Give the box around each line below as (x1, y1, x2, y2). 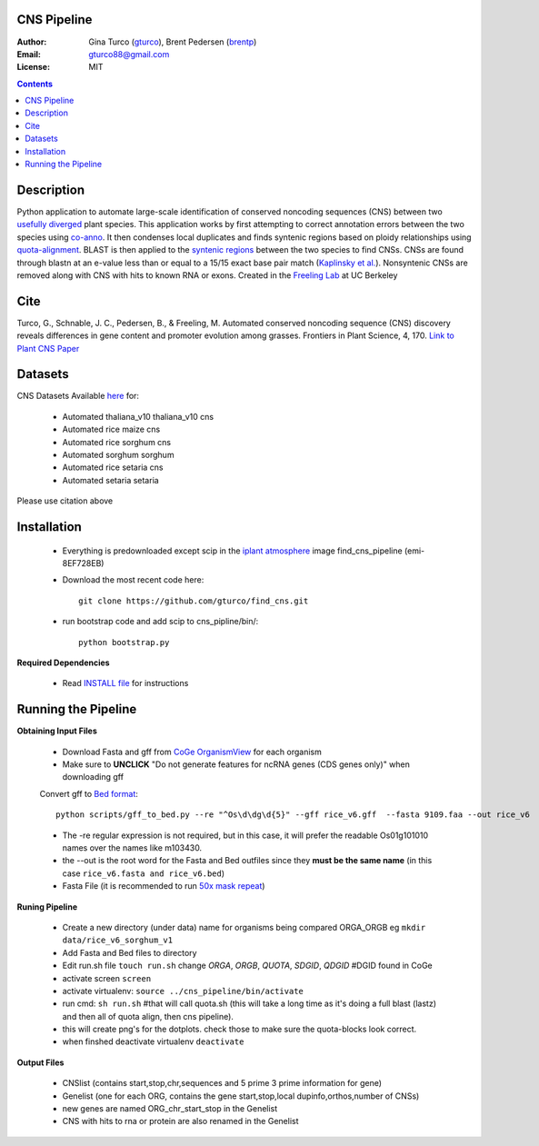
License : (16, 62, 50, 73)
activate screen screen (62, 972, 152, 983)
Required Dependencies (16, 657, 110, 668)
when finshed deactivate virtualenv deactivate (62, 1036, 245, 1047)
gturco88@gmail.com (88, 48, 170, 59)
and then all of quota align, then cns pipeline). (62, 1011, 234, 1021)
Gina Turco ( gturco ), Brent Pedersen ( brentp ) (88, 36, 257, 47)
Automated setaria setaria (62, 474, 159, 485)
